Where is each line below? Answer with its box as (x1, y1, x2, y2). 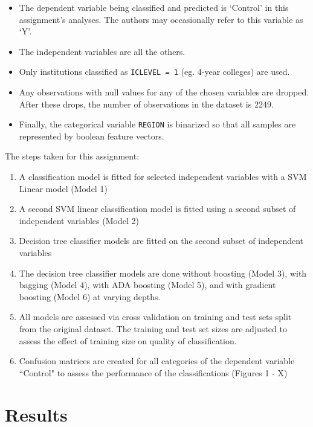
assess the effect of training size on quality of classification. (19, 334, 237, 347)
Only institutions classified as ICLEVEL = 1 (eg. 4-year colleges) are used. (19, 65, 290, 78)
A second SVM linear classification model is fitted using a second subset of (19, 202, 296, 215)
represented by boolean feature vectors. (19, 129, 164, 142)
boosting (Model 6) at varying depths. (19, 290, 161, 303)
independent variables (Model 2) (19, 214, 139, 226)
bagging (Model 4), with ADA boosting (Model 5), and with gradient (19, 278, 276, 291)
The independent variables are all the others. (19, 45, 186, 57)
